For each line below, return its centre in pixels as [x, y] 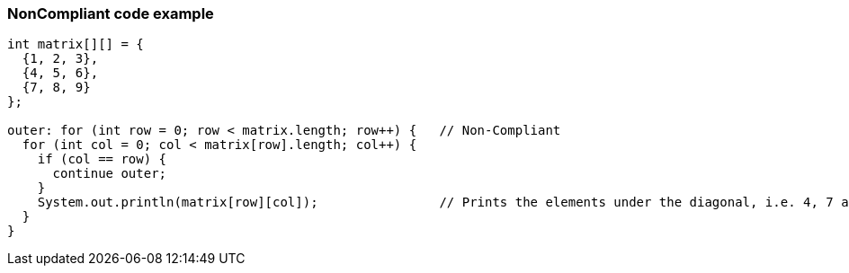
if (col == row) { [102, 159]
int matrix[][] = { [76, 44]
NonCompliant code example [111, 13]
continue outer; [110, 174]
